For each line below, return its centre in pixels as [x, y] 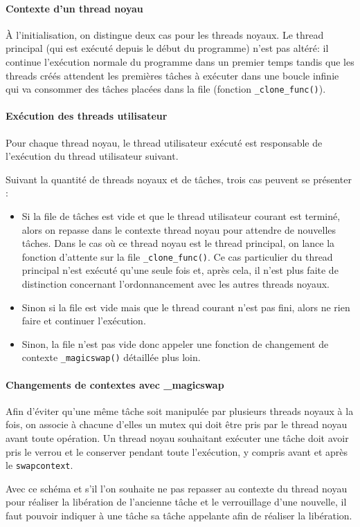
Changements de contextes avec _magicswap [115, 384]
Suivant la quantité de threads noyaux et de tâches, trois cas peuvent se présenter [179, 179]
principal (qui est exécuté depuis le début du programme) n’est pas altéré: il [167, 48]
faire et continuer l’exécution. [84, 321]
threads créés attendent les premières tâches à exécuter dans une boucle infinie [172, 75]
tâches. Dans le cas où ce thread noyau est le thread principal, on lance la [178, 243]
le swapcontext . [39, 465]
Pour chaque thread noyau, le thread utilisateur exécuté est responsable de [164, 142]
